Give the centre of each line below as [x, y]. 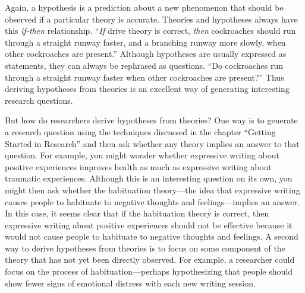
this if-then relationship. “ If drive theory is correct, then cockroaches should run [150, 31]
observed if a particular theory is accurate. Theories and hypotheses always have [151, 19]
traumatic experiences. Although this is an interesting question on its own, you [149, 178]
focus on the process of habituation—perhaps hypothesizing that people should [149, 271]
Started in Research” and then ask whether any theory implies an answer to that [152, 143]
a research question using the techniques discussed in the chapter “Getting [140, 131]
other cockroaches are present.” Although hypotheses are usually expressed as [146, 54]
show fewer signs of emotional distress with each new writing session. [130, 283]
